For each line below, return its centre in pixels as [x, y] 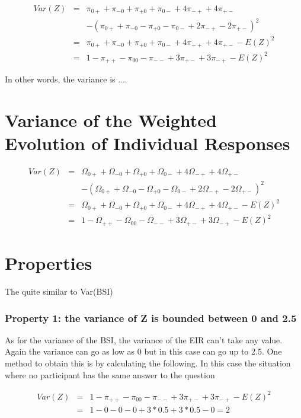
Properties [49, 263]
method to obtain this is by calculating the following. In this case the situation [148, 363]
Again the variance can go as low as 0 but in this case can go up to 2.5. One [143, 351]
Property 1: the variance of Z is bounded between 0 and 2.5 [151, 318]
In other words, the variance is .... [66, 79]
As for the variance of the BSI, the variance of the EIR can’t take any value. [144, 339]
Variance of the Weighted [111, 119]
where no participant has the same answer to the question [110, 374]
